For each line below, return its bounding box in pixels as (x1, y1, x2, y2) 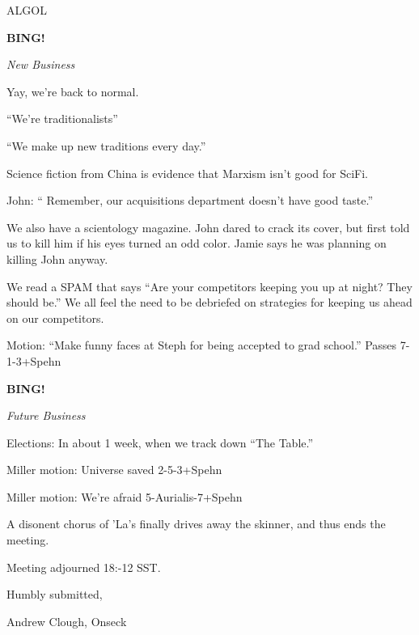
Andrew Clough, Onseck (6, 612, 127, 629)
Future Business (6, 407, 86, 424)
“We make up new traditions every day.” (6, 137, 206, 154)
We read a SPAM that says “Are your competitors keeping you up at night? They (6, 277, 413, 294)
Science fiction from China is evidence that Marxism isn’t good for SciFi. (6, 164, 369, 181)
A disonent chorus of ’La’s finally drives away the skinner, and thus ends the (6, 515, 386, 532)
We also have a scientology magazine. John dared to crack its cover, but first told (6, 218, 410, 235)
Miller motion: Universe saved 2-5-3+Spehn (6, 461, 222, 478)
